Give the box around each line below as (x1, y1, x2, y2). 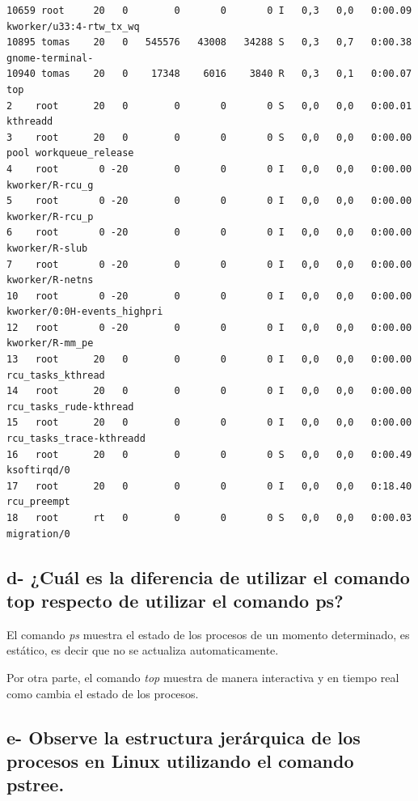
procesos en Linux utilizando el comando (6, 748, 354, 773)
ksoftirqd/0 (6, 464, 70, 477)
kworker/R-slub (6, 242, 88, 254)
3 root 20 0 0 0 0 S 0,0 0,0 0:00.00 (6, 131, 412, 143)
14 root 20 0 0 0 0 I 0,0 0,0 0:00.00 (6, 385, 412, 397)
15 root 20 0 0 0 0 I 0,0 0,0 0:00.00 (6, 417, 412, 429)
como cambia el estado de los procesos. (6, 684, 199, 701)
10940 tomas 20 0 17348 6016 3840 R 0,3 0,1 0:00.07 (6, 68, 412, 80)
